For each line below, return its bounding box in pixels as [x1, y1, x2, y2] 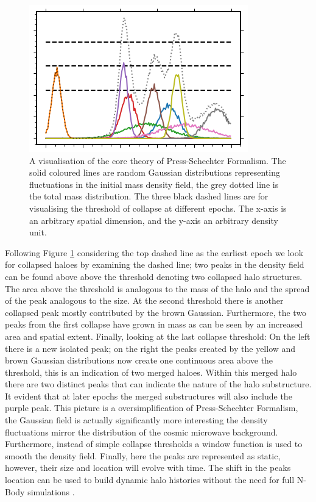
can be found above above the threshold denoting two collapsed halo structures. [5, 270, 303, 282]
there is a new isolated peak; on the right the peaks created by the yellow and [5, 342, 296, 354]
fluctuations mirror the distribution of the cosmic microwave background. [5, 425, 278, 438]
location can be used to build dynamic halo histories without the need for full [5, 473, 295, 486]
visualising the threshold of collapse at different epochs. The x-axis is [29, 201, 287, 214]
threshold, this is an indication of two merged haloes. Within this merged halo [5, 365, 297, 378]
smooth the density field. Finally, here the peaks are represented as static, [5, 449, 281, 462]
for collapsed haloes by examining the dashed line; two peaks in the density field [5, 258, 304, 271]
